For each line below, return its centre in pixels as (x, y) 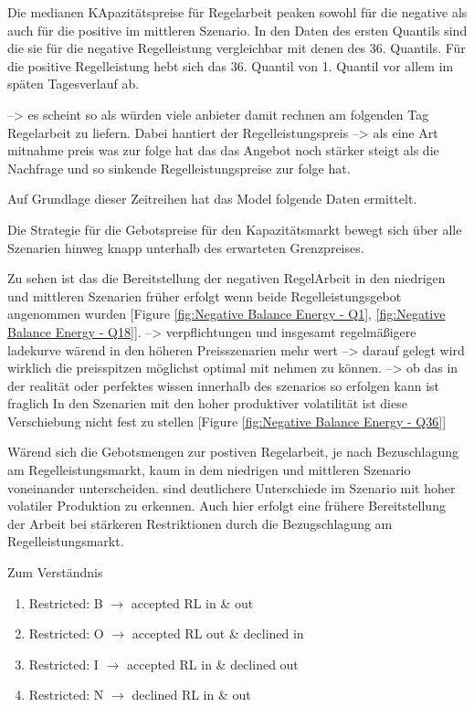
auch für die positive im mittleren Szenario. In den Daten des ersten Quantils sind (237, 30)
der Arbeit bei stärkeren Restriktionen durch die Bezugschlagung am (200, 523)
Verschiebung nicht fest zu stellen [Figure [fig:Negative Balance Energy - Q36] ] (227, 421)
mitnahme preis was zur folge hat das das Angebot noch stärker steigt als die (223, 150)
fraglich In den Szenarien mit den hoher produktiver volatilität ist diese (207, 403)
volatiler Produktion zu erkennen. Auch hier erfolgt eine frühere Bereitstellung (226, 506)
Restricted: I (63, 664)
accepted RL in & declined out (212, 664)
